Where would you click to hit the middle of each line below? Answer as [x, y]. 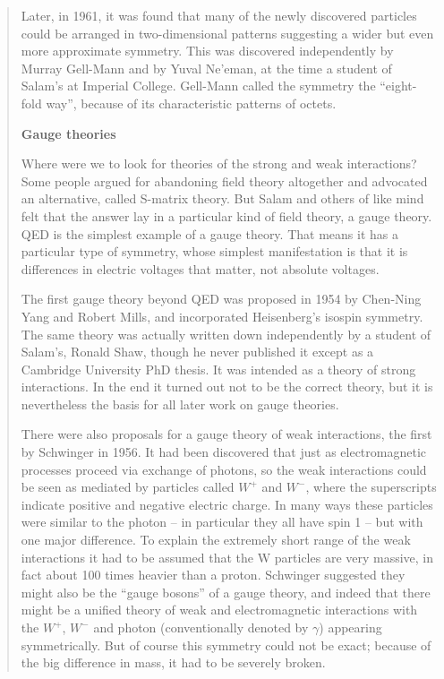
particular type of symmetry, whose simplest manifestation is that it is [214, 251]
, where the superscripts [371, 487]
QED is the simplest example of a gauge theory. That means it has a [209, 233]
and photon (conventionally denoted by [201, 627]
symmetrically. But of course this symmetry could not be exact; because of [226, 645]
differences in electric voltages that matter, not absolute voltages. [200, 268]
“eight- [398, 86]
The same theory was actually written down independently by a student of [226, 334]
